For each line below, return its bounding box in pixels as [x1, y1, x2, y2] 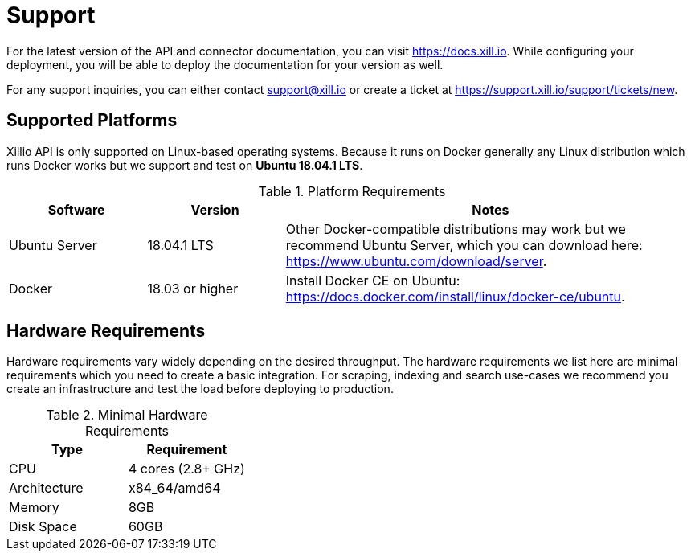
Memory [9, 499, 59, 516]
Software [47, 201, 105, 218]
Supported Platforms [6, 110, 178, 131]
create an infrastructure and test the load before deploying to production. [6, 382, 394, 396]
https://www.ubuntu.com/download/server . [285, 252, 547, 269]
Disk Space [9, 518, 77, 535]
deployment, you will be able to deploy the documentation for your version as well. [6, 57, 444, 72]
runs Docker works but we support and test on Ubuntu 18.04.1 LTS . [6, 158, 363, 172]
